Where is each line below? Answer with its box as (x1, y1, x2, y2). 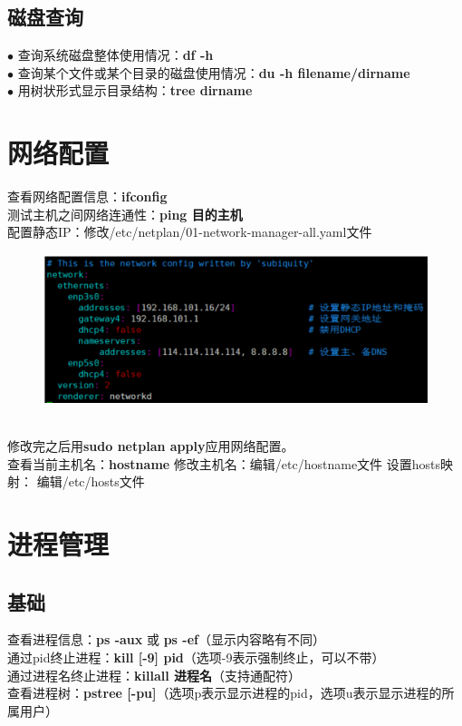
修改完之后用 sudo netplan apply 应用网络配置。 (7, 437, 294, 456)
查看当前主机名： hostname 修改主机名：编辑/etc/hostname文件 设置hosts (7, 454, 441, 473)
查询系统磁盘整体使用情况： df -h (17, 45, 214, 64)
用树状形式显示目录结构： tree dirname (17, 81, 253, 100)
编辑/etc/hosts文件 (36, 472, 145, 491)
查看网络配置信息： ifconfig (7, 187, 168, 206)
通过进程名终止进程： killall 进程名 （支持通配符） (7, 665, 302, 684)
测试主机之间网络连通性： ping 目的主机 (7, 204, 243, 223)
